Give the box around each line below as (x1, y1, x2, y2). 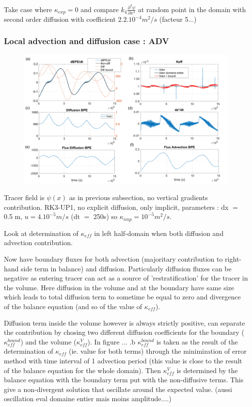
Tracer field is (4, 192, 45, 203)
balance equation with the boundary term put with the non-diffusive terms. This (4, 375, 244, 385)
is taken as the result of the (156, 336, 238, 346)
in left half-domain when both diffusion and (94, 228, 224, 238)
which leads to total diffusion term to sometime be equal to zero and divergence (4, 292, 241, 302)
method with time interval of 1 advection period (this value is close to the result (4, 355, 242, 365)
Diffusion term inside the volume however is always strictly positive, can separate (4, 317, 245, 328)
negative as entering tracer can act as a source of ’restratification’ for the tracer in (4, 273, 248, 283)
